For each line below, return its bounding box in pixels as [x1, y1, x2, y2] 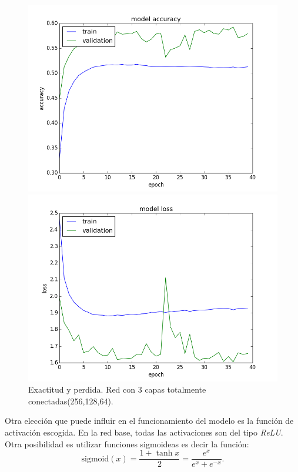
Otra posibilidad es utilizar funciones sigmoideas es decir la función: [5, 437, 249, 450]
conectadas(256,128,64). [28, 394, 113, 407]
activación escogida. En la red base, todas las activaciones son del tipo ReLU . [5, 426, 283, 438]
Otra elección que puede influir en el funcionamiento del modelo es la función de [5, 414, 294, 427]
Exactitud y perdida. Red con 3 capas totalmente [28, 383, 206, 396]
